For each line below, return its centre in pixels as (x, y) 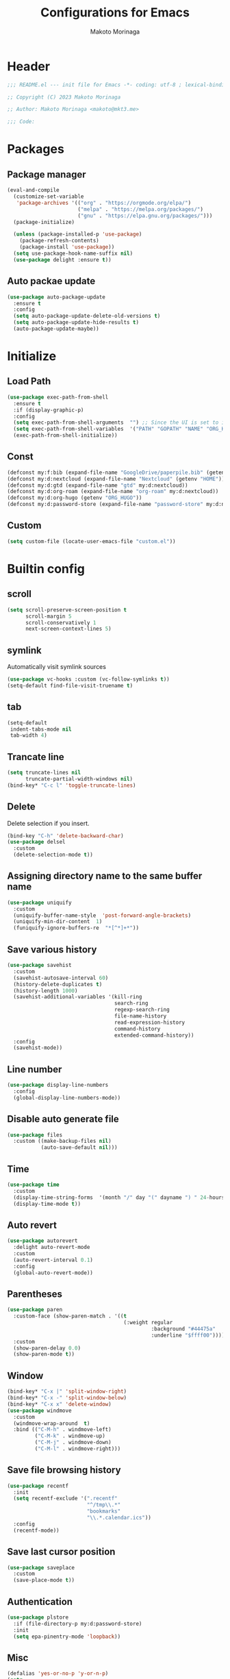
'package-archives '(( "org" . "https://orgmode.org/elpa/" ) (104, 203)
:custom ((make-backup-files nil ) (62, 1141)
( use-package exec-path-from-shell (58, 397)
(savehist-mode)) (38, 1048)
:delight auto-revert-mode (52, 1248)
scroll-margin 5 (48, 616)
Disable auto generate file (63, 1119)
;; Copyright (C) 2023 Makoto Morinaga (64, 97)
